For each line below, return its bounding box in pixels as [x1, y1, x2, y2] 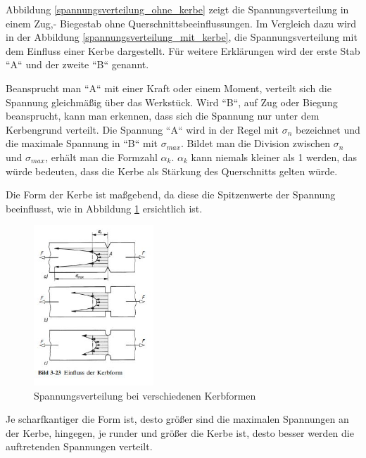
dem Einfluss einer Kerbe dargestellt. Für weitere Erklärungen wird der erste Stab [6, 43, 360, 58]
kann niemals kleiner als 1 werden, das [191, 149, 358, 164]
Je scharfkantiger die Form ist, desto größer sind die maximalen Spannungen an [6, 412, 349, 426]
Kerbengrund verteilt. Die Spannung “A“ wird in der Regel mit [6, 122, 279, 136]
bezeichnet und [295, 122, 360, 136]
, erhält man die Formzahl [45, 149, 158, 164]
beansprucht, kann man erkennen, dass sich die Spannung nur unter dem [6, 108, 320, 123]
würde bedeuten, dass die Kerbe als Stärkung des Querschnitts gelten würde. [6, 163, 338, 178]
